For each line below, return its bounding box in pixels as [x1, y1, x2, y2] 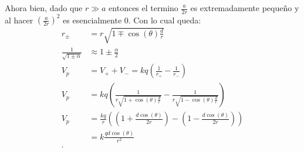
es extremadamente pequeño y [190, 2, 299, 13]
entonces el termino [109, 2, 178, 13]
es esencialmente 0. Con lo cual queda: [63, 13, 201, 26]
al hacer [5, 13, 33, 26]
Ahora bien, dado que [5, 2, 83, 13]
